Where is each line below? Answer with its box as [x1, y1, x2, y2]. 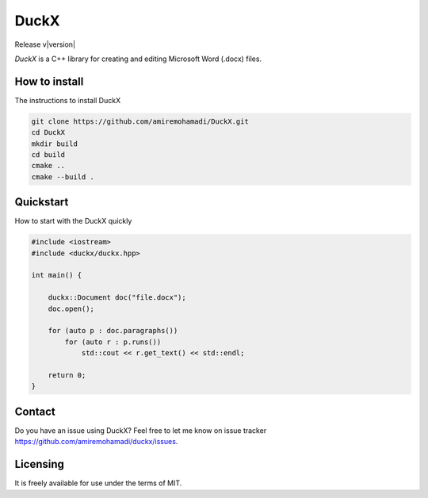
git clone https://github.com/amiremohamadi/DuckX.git [31, 117, 249, 126]
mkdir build [31, 139, 78, 148]
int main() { [31, 270, 82, 280]
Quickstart [14, 195, 69, 209]
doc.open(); [48, 304, 95, 313]
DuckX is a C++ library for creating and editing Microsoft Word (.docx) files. [14, 54, 262, 63]
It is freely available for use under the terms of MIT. [14, 478, 182, 488]
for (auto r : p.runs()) [64, 337, 162, 347]
